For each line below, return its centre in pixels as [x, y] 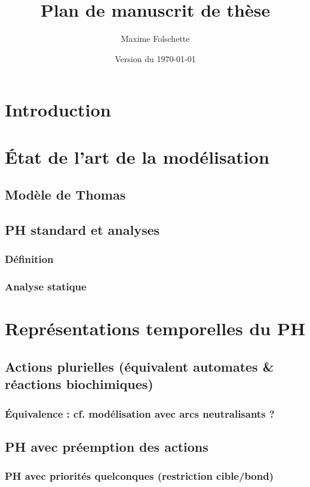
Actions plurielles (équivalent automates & [139, 366]
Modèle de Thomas [65, 195]
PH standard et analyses [82, 230]
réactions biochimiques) [79, 384]
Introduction [58, 110]
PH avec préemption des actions [107, 446]
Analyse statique [46, 287]
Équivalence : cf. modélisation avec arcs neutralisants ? [140, 413]
